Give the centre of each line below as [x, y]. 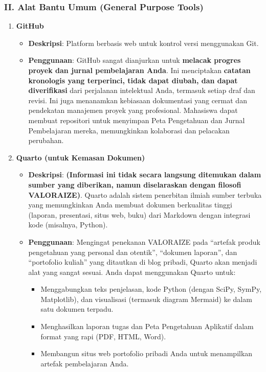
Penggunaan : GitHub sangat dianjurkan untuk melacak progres [135, 60]
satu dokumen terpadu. [77, 309]
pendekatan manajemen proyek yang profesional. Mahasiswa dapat [133, 110]
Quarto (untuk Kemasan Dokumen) [81, 157]
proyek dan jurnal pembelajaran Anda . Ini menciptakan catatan [139, 70]
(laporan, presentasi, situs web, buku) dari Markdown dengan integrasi [139, 214]
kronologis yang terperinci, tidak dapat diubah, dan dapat [133, 80]
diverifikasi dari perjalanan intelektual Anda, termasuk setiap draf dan [142, 90]
